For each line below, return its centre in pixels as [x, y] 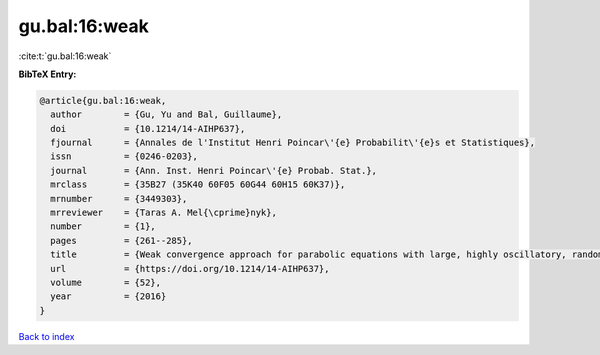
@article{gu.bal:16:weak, [103, 100]
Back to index [46, 336]
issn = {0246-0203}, [124, 156]
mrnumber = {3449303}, [119, 198]
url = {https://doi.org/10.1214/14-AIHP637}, [190, 268]
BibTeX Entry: [47, 74]
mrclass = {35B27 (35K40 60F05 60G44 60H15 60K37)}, [198, 184]
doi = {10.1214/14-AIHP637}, [148, 128]
